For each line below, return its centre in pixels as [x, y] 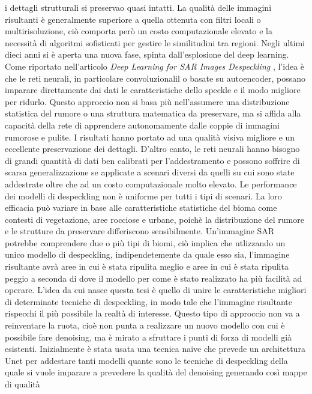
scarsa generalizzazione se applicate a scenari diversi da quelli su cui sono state [150, 172]
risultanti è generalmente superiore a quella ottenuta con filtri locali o [133, 19]
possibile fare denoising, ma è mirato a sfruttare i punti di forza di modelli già [148, 337]
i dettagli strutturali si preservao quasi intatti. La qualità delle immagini [138, 7]
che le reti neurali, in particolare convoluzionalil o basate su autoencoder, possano [155, 78]
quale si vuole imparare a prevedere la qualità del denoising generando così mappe [156, 372]
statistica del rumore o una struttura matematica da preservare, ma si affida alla [153, 113]
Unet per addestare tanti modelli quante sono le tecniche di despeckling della [146, 360]
